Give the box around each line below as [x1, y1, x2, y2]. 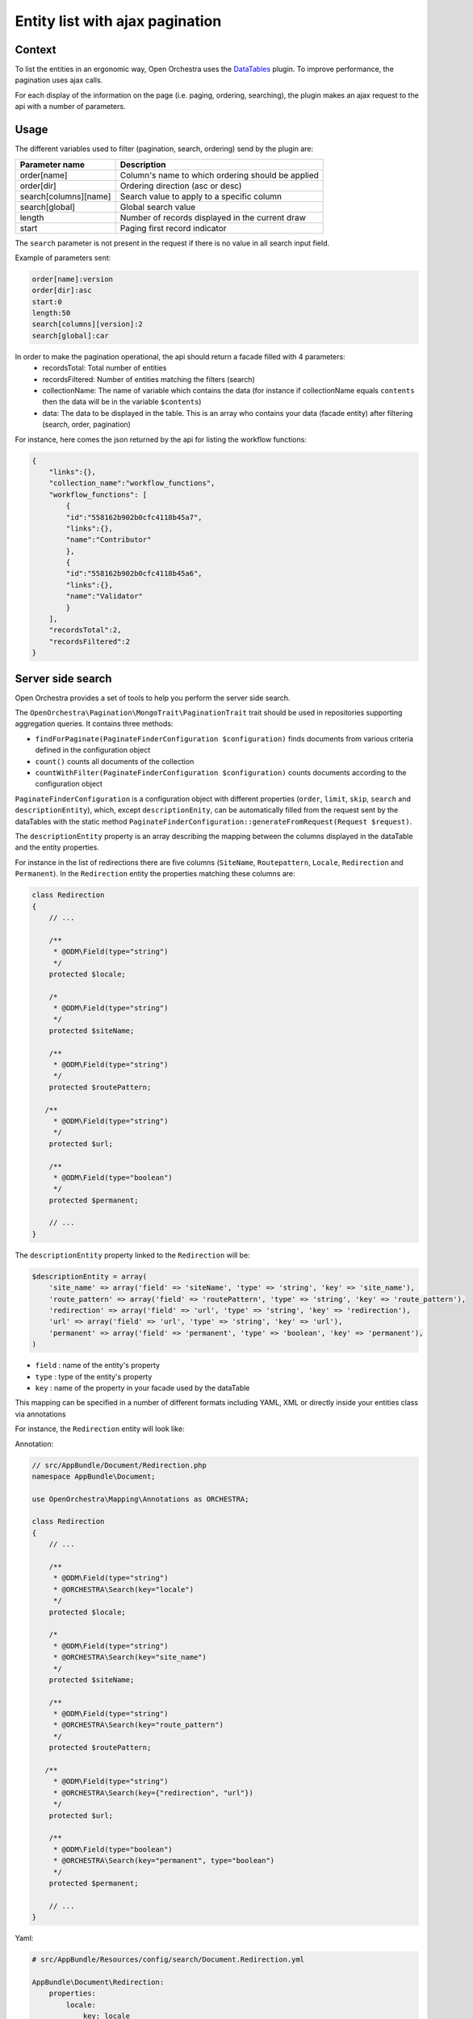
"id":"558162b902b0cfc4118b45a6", [65, 569, 203, 578]
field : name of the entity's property [35, 1361, 161, 1370]
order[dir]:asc [31, 286, 92, 295]
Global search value [119, 201, 196, 212]
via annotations [15, 1409, 66, 1419]
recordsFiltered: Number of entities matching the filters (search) [42, 374, 256, 384]
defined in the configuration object [35, 745, 151, 755]
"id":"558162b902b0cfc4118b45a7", [65, 513, 203, 522]
